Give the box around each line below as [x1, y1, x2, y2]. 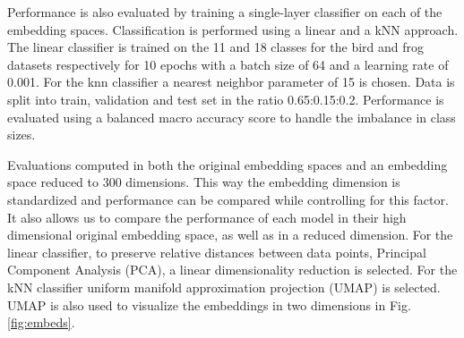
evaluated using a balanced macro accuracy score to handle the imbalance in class [7, 107, 456, 126]
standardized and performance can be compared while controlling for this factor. [7, 190, 449, 208]
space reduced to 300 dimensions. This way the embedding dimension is [7, 173, 400, 191]
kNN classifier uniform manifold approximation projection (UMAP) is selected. [7, 277, 441, 296]
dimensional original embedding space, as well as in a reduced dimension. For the [7, 225, 453, 244]
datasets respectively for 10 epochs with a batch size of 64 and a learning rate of [7, 55, 449, 73]
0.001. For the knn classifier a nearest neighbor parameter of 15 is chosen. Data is [7, 72, 455, 91]
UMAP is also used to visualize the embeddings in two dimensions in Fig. [7, 295, 411, 314]
